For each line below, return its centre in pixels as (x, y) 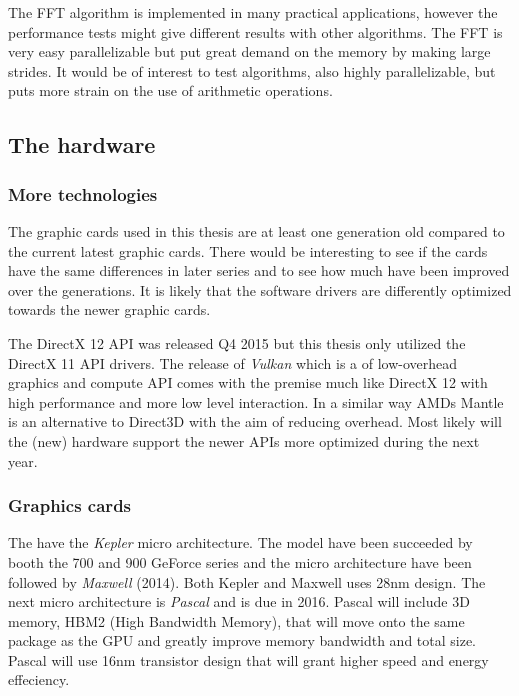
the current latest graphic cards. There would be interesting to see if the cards (248, 250)
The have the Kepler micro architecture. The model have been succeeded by (240, 542)
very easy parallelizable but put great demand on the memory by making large (249, 51)
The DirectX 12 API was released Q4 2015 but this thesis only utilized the (237, 342)
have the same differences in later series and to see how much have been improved (259, 270)
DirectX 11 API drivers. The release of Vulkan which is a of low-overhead (233, 362)
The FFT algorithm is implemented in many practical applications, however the (253, 12)
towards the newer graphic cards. (109, 309)
